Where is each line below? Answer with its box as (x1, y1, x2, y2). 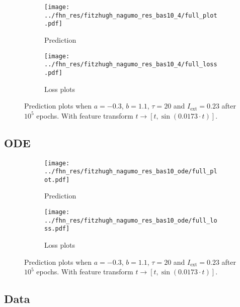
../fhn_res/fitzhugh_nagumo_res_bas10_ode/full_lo (44, 217, 217, 224)
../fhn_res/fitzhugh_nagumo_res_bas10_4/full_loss (44, 61, 217, 68)
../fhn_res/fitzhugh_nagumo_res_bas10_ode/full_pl (44, 168, 217, 175)
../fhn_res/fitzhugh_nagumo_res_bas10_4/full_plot (44, 12, 217, 19)
